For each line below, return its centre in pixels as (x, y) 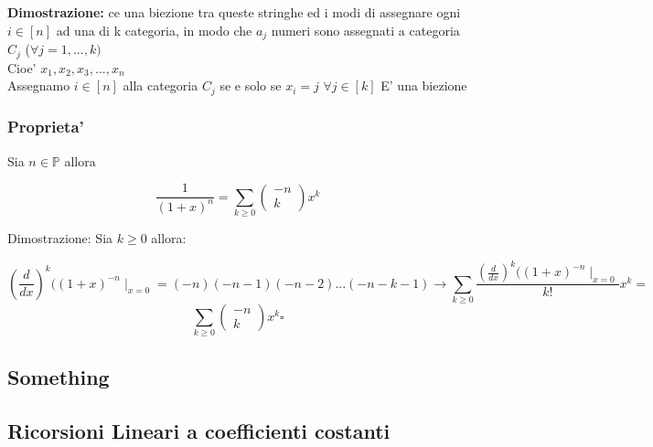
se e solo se (251, 85)
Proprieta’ (46, 127)
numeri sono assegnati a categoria (365, 30)
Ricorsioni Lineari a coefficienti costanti (199, 430)
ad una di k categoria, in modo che (154, 30)
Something (59, 376)
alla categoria (161, 85)
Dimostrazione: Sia (60, 238)
